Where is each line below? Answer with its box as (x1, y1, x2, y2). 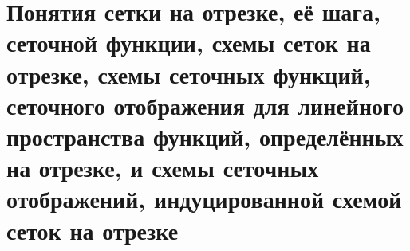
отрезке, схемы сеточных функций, (6, 57, 371, 90)
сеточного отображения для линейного (6, 88, 404, 121)
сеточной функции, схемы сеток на (6, 26, 371, 59)
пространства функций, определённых (6, 120, 404, 152)
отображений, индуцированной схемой (6, 182, 402, 215)
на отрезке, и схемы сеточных (6, 151, 319, 184)
